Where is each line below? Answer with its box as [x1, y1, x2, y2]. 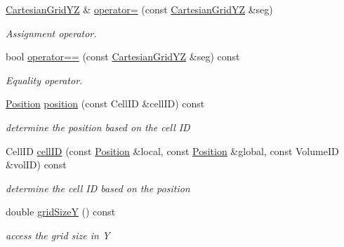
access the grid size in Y [6, 227, 110, 242]
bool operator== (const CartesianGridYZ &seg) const [6, 49, 240, 64]
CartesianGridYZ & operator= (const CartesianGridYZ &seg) [6, 2, 273, 16]
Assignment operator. [6, 25, 97, 40]
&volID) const [6, 157, 67, 172]
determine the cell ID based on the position [6, 180, 190, 195]
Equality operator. [6, 72, 83, 87]
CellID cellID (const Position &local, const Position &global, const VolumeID [6, 143, 339, 158]
